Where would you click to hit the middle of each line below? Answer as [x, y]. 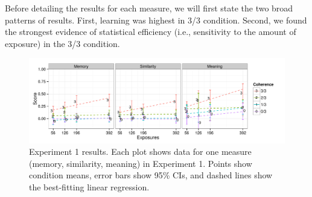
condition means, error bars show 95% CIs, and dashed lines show [151, 175]
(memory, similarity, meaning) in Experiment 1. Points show [141, 163]
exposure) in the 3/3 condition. [62, 43]
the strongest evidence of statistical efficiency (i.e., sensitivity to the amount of [151, 32]
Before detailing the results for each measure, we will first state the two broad [149, 8]
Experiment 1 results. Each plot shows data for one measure [140, 152]
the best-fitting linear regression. [89, 186]
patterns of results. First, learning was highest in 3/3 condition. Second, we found [156, 20]
